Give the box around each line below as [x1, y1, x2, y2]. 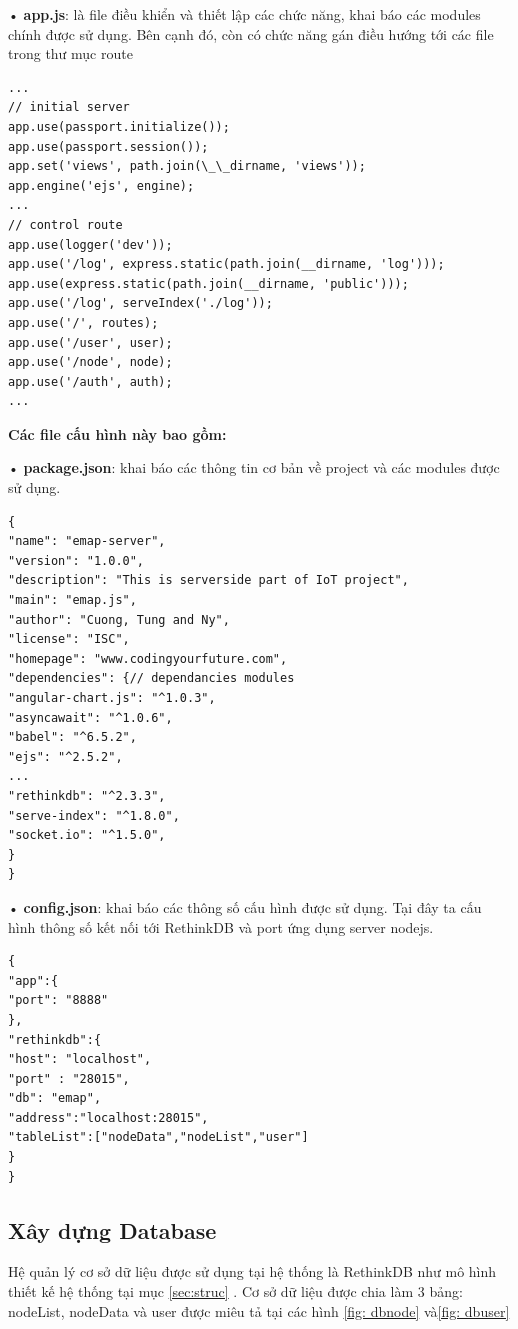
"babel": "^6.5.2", [8, 730, 137, 745]
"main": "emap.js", [8, 593, 137, 608]
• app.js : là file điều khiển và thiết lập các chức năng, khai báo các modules [8, 4, 481, 24]
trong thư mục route [8, 43, 133, 64]
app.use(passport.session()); [8, 139, 209, 154]
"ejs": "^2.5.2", [8, 749, 123, 764]
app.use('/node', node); [8, 355, 173, 370]
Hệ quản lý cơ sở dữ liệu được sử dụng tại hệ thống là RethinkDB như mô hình [8, 1261, 497, 1282]
